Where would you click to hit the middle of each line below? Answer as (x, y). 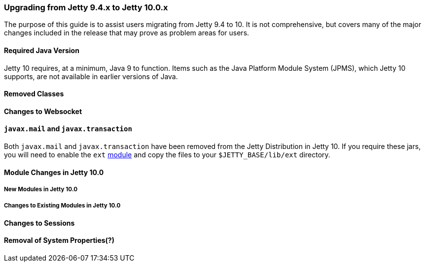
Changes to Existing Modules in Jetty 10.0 (62, 206)
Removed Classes (34, 94)
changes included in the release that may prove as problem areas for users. (127, 33)
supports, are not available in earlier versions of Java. (91, 76)
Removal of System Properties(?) (59, 240)
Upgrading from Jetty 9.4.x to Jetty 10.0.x (86, 7)
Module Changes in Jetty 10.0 (54, 172)
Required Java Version (42, 50)
